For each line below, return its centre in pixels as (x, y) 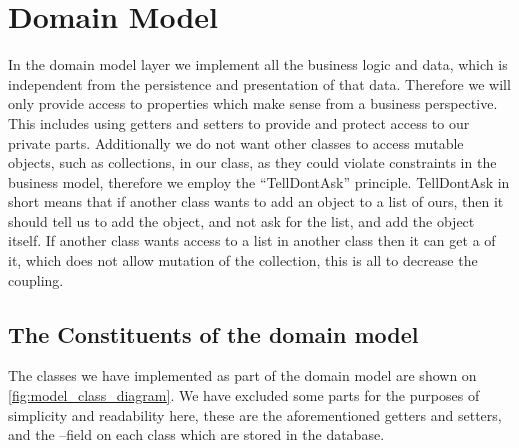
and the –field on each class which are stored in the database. (196, 434)
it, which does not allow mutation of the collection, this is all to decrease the (243, 260)
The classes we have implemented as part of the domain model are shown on (242, 375)
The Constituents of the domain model (213, 333)
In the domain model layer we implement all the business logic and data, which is (258, 64)
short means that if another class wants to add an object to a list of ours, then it (256, 201)
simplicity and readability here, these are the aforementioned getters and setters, (255, 414)
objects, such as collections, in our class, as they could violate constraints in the (252, 162)
